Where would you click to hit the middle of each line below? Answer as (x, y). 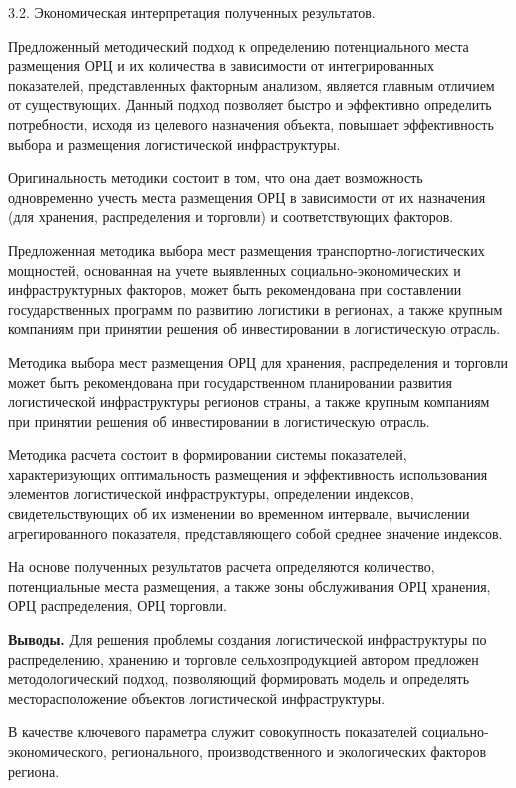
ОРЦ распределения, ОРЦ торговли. (117, 605)
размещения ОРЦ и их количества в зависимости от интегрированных (221, 65)
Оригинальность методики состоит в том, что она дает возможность (215, 177)
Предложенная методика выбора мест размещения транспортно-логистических (246, 249)
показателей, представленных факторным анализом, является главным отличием (251, 84)
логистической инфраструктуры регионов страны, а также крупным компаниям (249, 401)
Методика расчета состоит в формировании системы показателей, (207, 454)
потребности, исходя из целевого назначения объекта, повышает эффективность (251, 123)
